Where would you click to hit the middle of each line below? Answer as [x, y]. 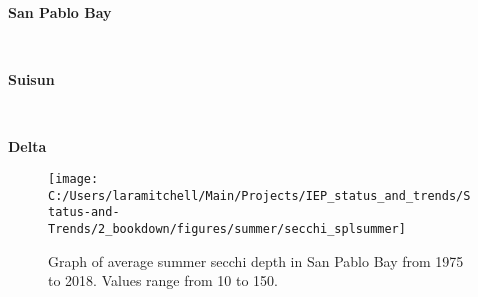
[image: [73, 178]
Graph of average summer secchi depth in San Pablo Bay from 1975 [256, 260]
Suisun [31, 79]
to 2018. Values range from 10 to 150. [163, 280]
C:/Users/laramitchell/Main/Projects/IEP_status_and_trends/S [259, 195]
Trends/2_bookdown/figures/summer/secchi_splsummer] [227, 228]
